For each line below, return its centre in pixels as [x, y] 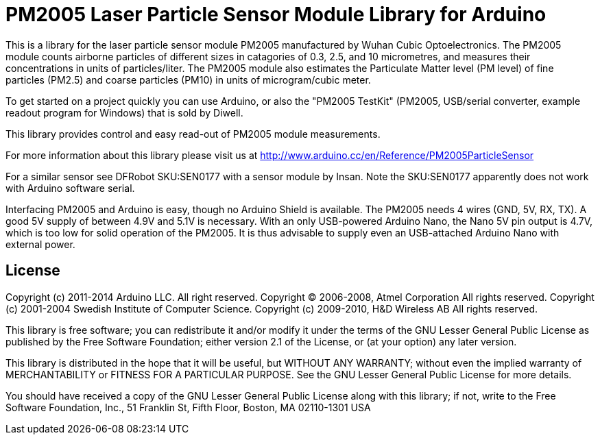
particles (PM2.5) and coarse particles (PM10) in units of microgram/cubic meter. [188, 80]
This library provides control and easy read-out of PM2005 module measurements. [193, 134]
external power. [40, 244]
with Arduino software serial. [70, 188]
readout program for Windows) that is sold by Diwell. [124, 112]
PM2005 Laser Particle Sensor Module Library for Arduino [276, 14]
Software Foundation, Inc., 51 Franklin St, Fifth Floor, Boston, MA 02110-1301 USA [188, 407]
